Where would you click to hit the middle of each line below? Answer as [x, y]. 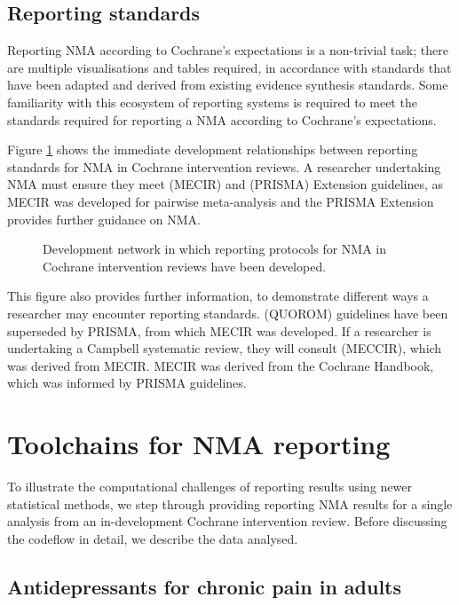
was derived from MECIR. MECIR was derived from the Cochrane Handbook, [221, 365]
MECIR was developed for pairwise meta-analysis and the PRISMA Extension [221, 201]
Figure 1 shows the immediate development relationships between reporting [213, 149]
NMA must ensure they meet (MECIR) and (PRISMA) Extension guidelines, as [226, 184]
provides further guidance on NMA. [104, 219]
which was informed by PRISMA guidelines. [127, 383]
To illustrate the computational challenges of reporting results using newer [210, 487]
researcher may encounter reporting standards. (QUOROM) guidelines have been [228, 313]
